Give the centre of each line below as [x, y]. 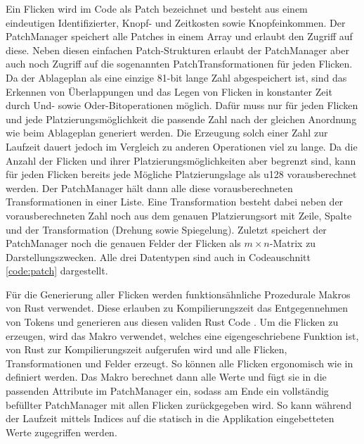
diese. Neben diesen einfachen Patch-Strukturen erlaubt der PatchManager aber [177, 50]
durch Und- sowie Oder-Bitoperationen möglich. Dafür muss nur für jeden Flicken [182, 105]
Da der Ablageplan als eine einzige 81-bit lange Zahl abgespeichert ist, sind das [176, 77]
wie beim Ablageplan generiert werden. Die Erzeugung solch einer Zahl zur [167, 133]
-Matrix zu [293, 243]
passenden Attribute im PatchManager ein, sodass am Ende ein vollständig [167, 391]
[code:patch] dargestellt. [57, 271]
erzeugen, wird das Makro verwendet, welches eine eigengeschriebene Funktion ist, [182, 335]
